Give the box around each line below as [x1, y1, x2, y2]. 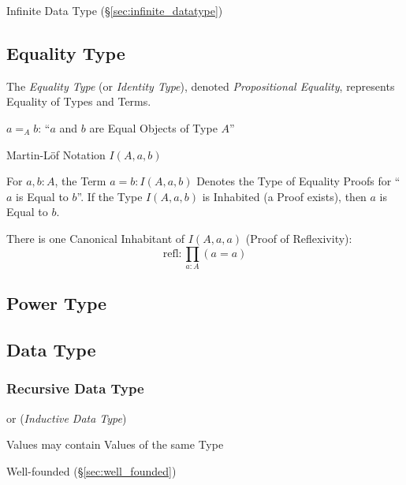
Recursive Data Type [6, 379, 144, 398]
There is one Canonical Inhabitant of [6, 229, 185, 246]
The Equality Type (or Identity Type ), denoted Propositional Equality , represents [6, 77, 395, 94]
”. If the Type [76, 188, 143, 204]
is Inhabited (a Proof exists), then [202, 188, 367, 204]
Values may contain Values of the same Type [6, 436, 224, 453]
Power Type [6, 291, 107, 315]
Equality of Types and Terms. [6, 93, 151, 110]
